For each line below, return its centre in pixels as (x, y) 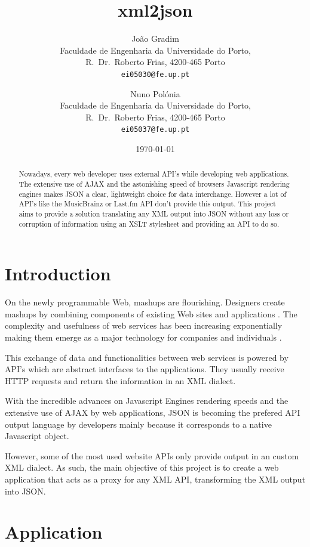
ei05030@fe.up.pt (155, 74)
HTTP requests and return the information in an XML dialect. (120, 380)
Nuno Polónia (155, 93)
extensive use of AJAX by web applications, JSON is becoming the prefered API (153, 412)
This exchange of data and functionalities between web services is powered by (147, 357)
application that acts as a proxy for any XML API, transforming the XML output (155, 479)
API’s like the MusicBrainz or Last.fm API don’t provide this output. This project (148, 204)
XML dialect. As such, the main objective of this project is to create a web (142, 467)
